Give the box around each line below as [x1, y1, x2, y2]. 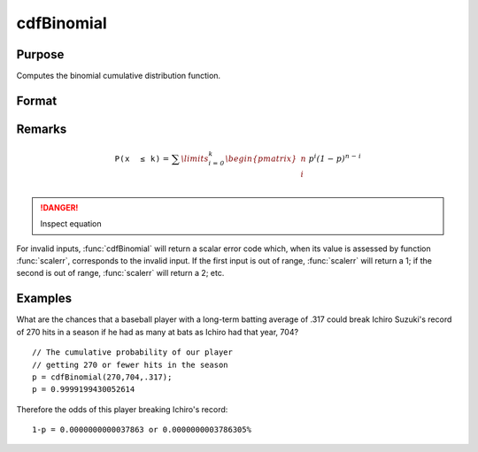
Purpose [16, 47, 65, 62]
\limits [181, 154, 210, 164]
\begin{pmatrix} [225, 154, 297, 164]
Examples [16, 291, 73, 306]
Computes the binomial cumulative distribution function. [16, 71, 221, 81]
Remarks [16, 121, 67, 136]
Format [16, 93, 58, 108]
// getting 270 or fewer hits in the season [32, 359, 229, 370]
